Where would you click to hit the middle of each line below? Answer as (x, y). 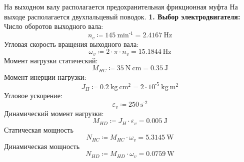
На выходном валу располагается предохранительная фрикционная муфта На (121, 6)
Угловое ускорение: (33, 95)
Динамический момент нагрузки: (54, 113)
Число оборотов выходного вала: (54, 26)
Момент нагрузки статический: (51, 60)
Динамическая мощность (42, 146)
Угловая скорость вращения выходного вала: (71, 44)
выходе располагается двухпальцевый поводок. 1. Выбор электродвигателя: (122, 16)
